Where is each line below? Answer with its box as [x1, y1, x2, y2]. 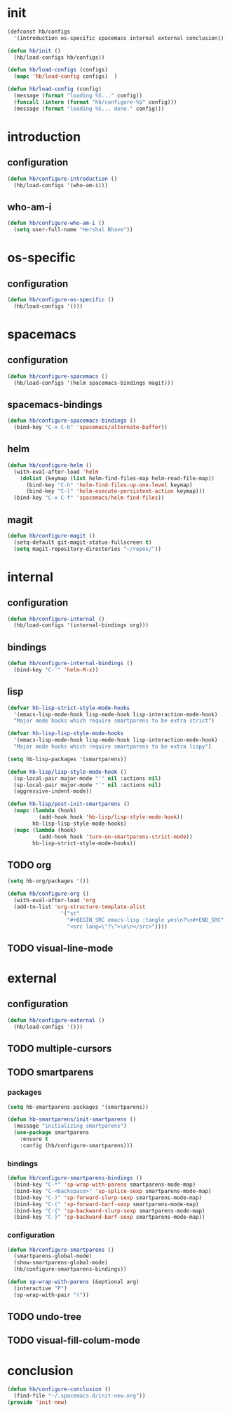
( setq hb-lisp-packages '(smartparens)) [7, 756, 128, 763]
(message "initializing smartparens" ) [13, 1123, 128, 1130]
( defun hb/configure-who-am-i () [7, 219, 105, 227]
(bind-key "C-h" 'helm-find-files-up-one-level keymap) [25, 482, 193, 489]
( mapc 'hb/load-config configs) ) [13, 73, 118, 80]
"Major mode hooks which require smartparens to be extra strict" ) [13, 717, 215, 725]
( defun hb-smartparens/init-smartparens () [7, 1116, 137, 1123]
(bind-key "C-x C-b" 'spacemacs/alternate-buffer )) [13, 424, 168, 431]
